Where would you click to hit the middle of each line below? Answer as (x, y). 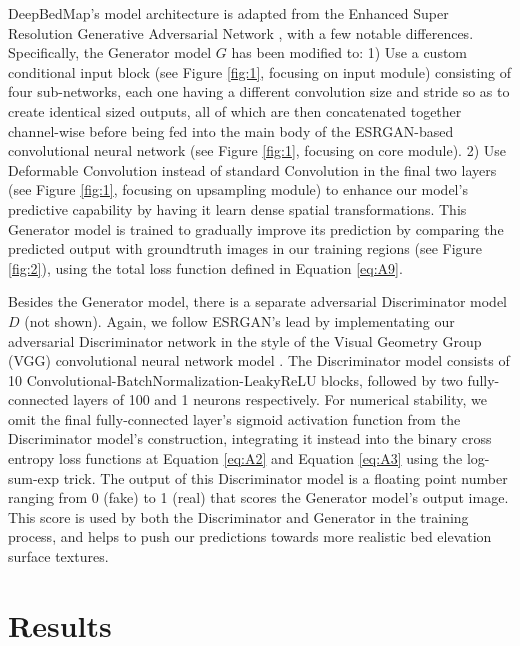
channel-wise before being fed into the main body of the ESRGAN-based (231, 130)
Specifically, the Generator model (110, 52)
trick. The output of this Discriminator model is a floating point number (285, 477)
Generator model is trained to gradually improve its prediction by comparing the (256, 228)
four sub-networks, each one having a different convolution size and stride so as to (259, 91)
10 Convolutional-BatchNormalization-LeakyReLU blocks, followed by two (235, 379)
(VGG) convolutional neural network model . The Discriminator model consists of (259, 360)
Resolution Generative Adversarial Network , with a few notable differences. (241, 32)
